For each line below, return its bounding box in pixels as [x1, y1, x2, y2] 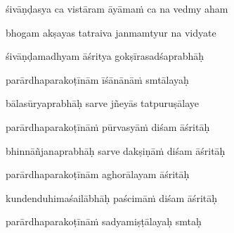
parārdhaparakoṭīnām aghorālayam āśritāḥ [6, 167, 190, 182]
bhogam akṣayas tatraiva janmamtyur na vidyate [6, 25, 216, 39]
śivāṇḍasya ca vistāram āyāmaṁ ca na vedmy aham [6, 1, 228, 15]
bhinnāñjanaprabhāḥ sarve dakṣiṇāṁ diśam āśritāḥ [6, 143, 226, 158]
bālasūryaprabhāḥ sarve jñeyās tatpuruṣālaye [6, 96, 200, 111]
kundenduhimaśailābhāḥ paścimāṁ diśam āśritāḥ [6, 190, 217, 205]
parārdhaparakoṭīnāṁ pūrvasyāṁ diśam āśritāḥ [6, 119, 210, 134]
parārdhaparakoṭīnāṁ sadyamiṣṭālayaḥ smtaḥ [6, 214, 202, 229]
